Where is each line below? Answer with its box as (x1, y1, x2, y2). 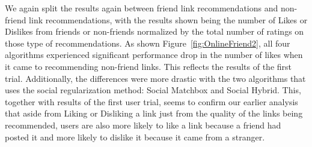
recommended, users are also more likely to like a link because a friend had (5, 118, 281, 131)
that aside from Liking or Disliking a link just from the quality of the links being (5, 107, 303, 120)
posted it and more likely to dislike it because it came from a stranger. (5, 130, 265, 143)
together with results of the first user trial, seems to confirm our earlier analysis (5, 95, 298, 108)
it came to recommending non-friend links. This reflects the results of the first (5, 60, 292, 72)
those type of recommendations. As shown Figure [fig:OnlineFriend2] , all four (5, 36, 290, 49)
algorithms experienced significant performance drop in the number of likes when (5, 48, 303, 61)
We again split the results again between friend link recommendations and (5, 2, 278, 14)
